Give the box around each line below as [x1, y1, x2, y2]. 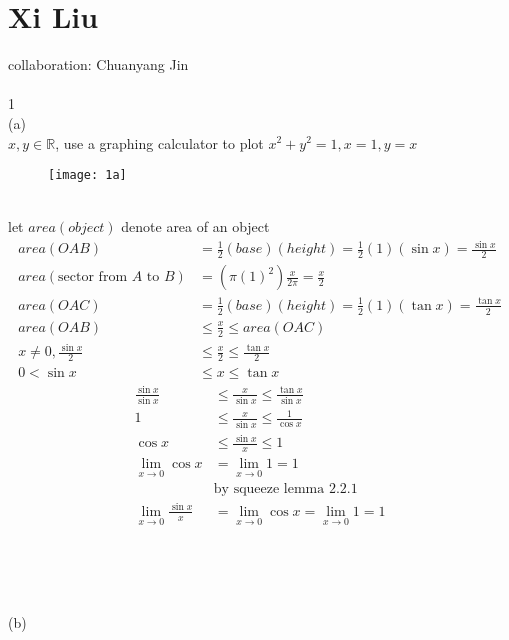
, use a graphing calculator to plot [55, 132, 264, 153]
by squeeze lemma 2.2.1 [213, 482, 358, 497]
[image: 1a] [48, 168, 127, 183]
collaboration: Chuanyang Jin [8, 54, 189, 75]
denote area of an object [121, 216, 270, 237]
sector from [58, 270, 128, 285]
